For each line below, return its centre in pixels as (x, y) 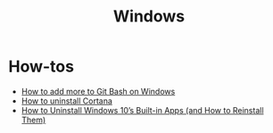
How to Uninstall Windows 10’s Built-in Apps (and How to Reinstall (142, 110)
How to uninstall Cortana (67, 101)
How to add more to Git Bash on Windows (98, 91)
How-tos (41, 66)
